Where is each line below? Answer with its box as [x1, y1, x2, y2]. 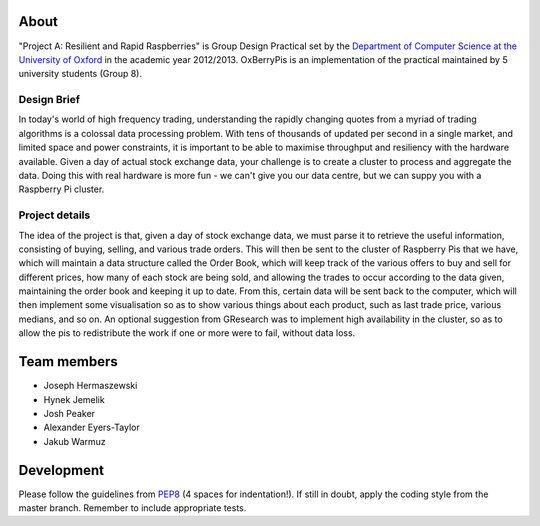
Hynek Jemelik [43, 393, 105, 405]
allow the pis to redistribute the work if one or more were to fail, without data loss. [18, 327, 356, 339]
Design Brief [18, 93, 80, 107]
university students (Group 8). [18, 68, 143, 80]
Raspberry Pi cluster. [18, 183, 105, 195]
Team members [18, 353, 119, 370]
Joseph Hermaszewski [43, 380, 138, 392]
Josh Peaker [43, 407, 95, 419]
